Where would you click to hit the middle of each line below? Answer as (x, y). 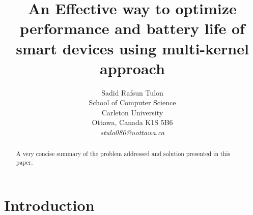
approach (132, 68)
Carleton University (132, 112)
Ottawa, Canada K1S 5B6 (132, 122)
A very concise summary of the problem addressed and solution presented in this (123, 154)
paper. (24, 162)
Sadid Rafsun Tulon (132, 92)
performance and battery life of (132, 28)
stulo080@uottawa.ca (132, 132)
